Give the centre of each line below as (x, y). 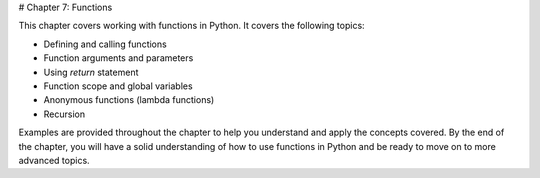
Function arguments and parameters (118, 58)
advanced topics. (54, 160)
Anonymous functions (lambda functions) (129, 100)
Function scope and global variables (118, 86)
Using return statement (91, 72)
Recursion (64, 114)
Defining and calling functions (105, 44)
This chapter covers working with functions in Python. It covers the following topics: (191, 26)
